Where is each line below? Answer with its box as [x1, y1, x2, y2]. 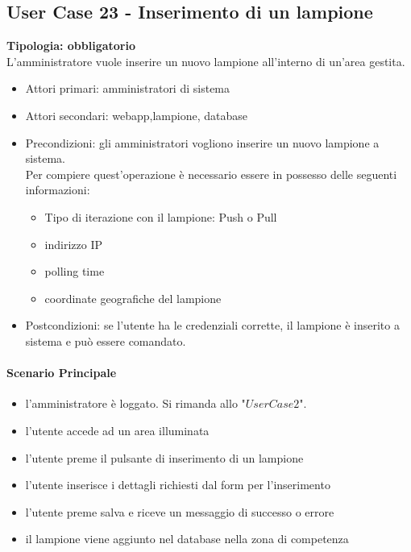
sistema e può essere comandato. [25, 332, 186, 349]
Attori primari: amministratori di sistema [25, 80, 230, 97]
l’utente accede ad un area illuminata [25, 421, 210, 438]
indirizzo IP [44, 235, 103, 252]
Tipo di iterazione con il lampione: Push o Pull [44, 208, 277, 225]
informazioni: [25, 181, 90, 198]
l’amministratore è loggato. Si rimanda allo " [25, 395, 246, 412]
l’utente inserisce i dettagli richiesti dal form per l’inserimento [25, 476, 330, 493]
